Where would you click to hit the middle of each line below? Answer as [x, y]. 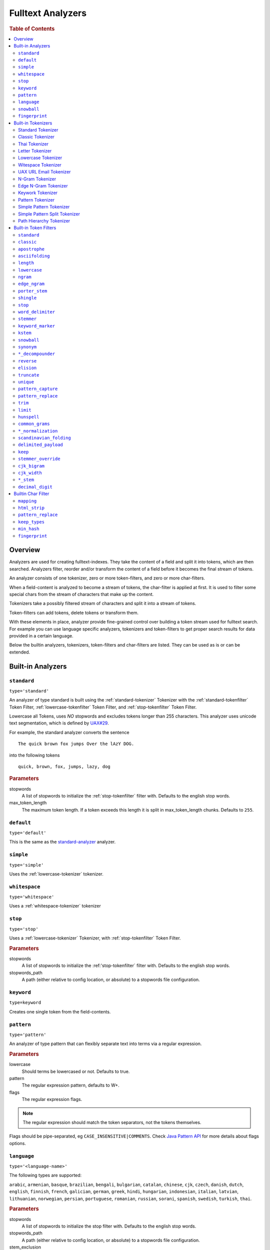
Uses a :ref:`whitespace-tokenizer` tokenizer [55, 906]
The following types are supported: [45, 1175]
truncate [29, 375]
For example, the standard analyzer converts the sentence [69, 732]
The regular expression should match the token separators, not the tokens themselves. [112, 1122]
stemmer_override [39, 459]
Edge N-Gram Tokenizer [43, 186]
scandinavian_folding [44, 438]
